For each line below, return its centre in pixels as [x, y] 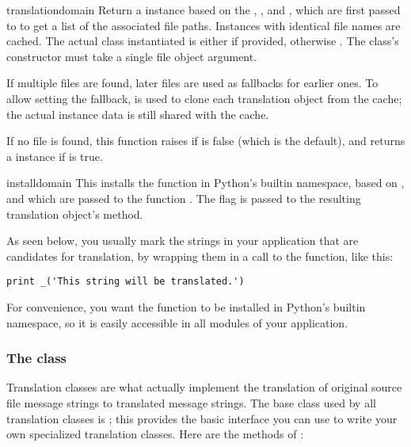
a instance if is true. [55, 156]
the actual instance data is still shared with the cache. [138, 114]
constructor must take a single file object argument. [132, 56]
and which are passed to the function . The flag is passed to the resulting [184, 198]
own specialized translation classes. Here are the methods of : [155, 434]
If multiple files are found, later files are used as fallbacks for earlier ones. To [192, 83]
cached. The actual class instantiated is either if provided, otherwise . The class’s [203, 41]
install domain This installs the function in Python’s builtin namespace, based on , [205, 183]
